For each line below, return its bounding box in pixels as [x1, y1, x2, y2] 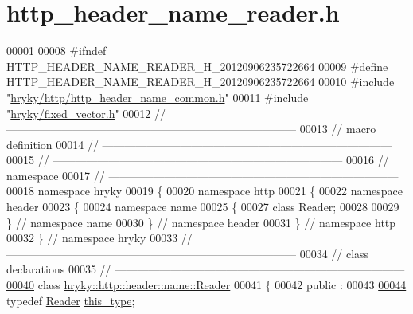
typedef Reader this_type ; [6, 292, 135, 308]
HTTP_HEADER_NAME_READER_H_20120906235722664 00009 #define [6, 57, 388, 74]
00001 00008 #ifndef [6, 42, 107, 59]
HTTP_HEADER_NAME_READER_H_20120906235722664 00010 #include [6, 73, 395, 90]
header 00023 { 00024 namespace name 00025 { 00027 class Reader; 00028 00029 [6, 198, 399, 215]
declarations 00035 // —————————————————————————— [6, 261, 405, 277]
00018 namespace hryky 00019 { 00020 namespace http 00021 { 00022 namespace [6, 183, 403, 199]
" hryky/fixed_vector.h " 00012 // [6, 104, 166, 121]
